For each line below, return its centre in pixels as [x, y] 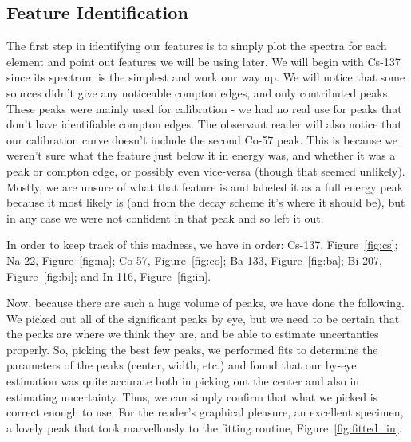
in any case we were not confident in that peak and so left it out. [165, 217]
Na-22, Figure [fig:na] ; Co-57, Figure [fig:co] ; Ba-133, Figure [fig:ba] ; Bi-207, [194, 260]
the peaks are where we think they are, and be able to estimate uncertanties [193, 334]
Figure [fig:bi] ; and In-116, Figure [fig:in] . [109, 276]
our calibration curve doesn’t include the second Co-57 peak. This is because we [202, 139]
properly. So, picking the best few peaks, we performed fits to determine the [192, 349]
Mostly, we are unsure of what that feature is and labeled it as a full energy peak [205, 186]
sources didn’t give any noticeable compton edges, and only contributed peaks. [199, 92]
